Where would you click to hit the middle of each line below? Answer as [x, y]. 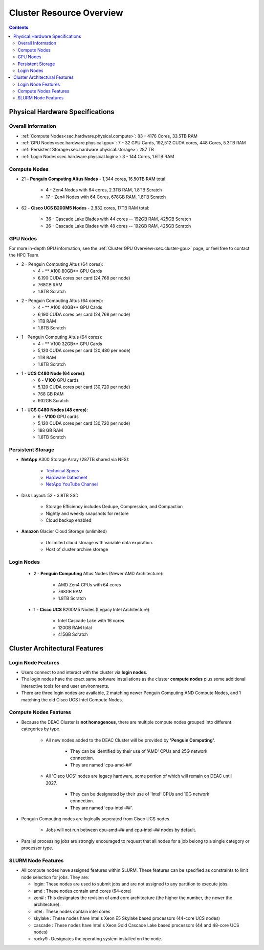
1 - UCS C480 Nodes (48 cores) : [55, 410]
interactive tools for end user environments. [65, 686]
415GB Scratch [73, 634]
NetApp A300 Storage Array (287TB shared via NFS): [75, 460]
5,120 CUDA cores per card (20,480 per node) [84, 350]
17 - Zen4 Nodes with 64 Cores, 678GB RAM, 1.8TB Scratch [106, 197]
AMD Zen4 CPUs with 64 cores [89, 584]
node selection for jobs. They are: [55, 877]
